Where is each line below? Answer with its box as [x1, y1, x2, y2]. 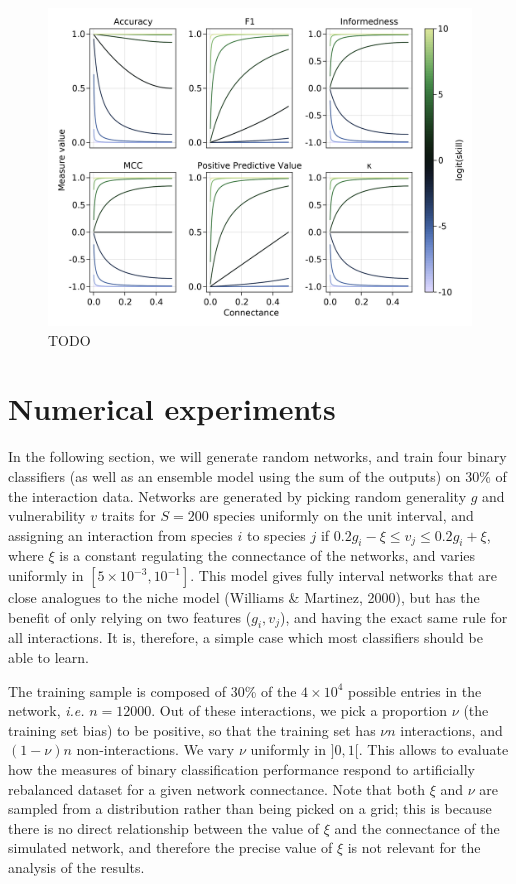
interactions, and [400, 719, 503, 740]
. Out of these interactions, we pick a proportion [151, 700, 448, 721]
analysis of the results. [8, 857, 145, 877]
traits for [101, 505, 156, 526]
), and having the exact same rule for [279, 606, 508, 627]
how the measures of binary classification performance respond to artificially [8, 759, 475, 780]
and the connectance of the [334, 817, 500, 838]
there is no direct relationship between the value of [8, 817, 319, 838]
